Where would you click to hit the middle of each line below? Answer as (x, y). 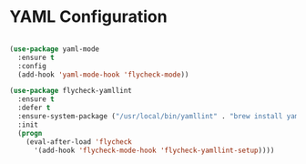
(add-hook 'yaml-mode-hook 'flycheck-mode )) (103, 75)
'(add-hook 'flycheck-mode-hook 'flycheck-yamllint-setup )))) (154, 150)
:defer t (34, 108)
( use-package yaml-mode (55, 49)
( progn (30, 133)
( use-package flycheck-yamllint (71, 91)
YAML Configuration (88, 17)
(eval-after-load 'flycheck (79, 142)
